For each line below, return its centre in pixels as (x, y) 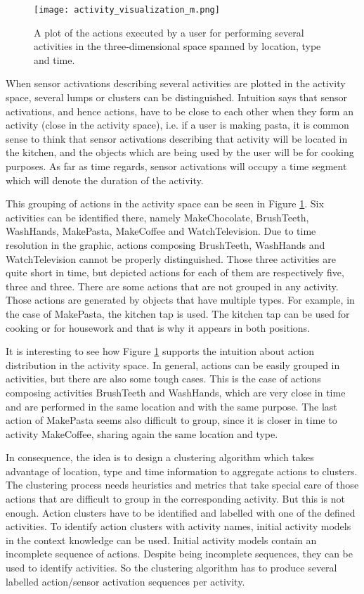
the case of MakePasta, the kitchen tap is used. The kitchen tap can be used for (178, 313)
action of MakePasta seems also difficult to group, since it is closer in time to (171, 420)
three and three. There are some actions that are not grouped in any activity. (172, 286)
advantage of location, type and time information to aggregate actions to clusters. (182, 471)
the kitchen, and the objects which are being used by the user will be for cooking (180, 152)
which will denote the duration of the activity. (105, 180)
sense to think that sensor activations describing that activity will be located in (177, 138)
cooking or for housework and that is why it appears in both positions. (158, 327)
